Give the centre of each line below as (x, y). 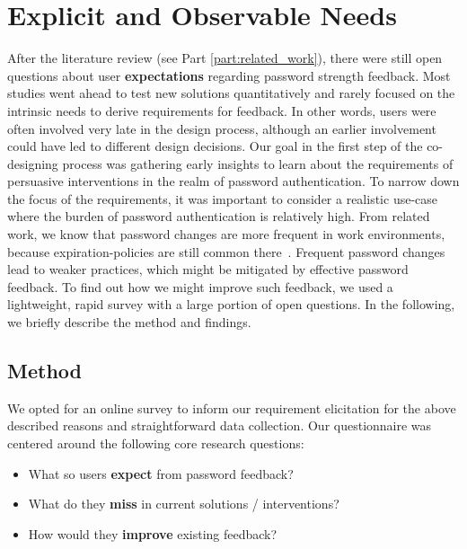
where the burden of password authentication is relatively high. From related (219, 216)
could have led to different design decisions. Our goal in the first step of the (215, 146)
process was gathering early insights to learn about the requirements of (258, 163)
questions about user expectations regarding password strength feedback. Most (229, 75)
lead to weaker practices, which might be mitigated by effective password (208, 269)
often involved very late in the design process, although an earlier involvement (222, 128)
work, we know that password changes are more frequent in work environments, (226, 234)
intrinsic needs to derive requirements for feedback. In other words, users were (222, 110)
